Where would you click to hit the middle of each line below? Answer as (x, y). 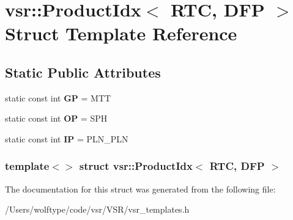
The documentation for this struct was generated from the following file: (140, 189)
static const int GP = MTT (58, 97)
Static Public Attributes (83, 72)
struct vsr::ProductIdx (136, 166)
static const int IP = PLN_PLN (67, 138)
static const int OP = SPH (56, 118)
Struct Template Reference (121, 33)
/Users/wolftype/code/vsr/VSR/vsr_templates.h (97, 209)
